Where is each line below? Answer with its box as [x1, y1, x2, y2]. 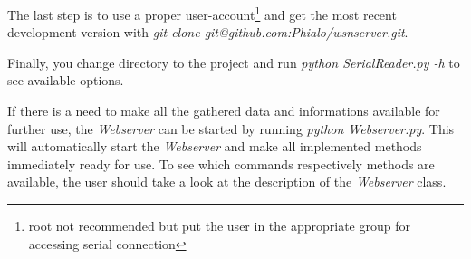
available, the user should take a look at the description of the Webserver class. [7, 172, 447, 191]
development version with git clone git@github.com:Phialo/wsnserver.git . [7, 23, 409, 42]
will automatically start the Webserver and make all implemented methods [7, 137, 422, 156]
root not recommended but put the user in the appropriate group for [28, 216, 410, 235]
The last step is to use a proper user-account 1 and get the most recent [7, 3, 397, 24]
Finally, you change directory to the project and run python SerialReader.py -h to [7, 53, 460, 72]
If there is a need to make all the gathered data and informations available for [7, 101, 440, 120]
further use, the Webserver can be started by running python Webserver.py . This [7, 119, 455, 138]
